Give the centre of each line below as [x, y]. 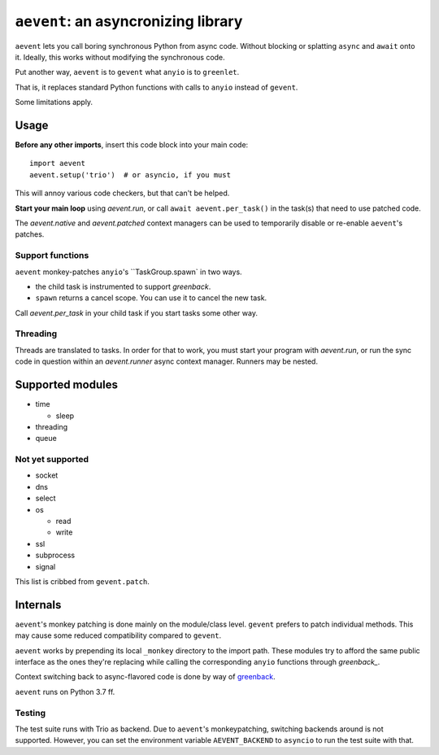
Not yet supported [52, 460]
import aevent [57, 164]
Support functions [52, 255]
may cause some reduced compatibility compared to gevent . [118, 635]
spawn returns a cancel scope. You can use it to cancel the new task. [151, 298]
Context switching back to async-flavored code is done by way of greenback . [145, 677]
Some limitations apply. [54, 103]
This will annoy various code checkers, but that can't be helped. [122, 193]
